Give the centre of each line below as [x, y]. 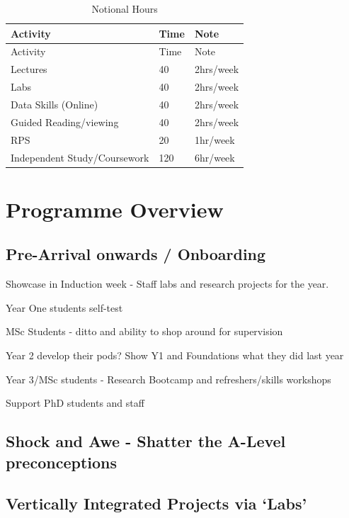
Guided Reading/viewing [65, 122]
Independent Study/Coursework [80, 157]
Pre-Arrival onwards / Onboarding [136, 254]
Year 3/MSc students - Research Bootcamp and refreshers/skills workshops [168, 379]
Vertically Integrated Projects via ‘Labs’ [156, 503]
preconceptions [61, 462]
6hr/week [214, 157]
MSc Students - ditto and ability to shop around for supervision [144, 331]
